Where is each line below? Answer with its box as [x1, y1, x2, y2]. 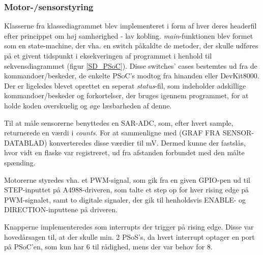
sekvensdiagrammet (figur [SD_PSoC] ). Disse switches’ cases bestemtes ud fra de [4, 60, 257, 71]
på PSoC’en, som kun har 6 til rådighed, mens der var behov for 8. [4, 241, 213, 252]
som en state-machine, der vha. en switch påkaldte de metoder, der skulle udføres [4, 40, 258, 51]
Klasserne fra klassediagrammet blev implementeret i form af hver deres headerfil [4, 20, 257, 31]
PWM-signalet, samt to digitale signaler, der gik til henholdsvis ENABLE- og [4, 194, 246, 205]
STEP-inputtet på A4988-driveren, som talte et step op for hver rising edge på [4, 184, 249, 195]
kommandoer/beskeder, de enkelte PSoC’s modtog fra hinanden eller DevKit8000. [4, 70, 259, 81]
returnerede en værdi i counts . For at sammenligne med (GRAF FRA [4, 127, 220, 138]
